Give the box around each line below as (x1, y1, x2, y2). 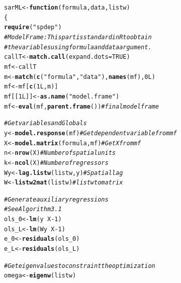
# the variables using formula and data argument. (4, 43, 152, 51)
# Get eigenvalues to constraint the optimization (4, 262, 155, 269)
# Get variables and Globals (4, 120, 87, 127)
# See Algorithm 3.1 (4, 206, 62, 213)
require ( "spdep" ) (4, 24, 62, 31)
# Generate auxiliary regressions (4, 196, 109, 203)
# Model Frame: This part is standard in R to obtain (4, 33, 152, 41)
